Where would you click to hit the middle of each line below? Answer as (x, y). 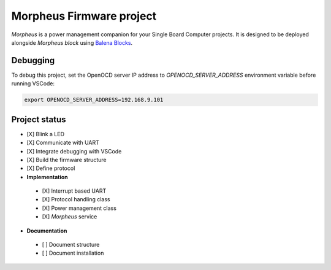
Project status (39, 119)
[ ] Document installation (73, 253)
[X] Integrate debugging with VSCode (74, 151)
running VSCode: (33, 83)
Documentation (47, 231)
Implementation (48, 177)
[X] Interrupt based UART (74, 191)
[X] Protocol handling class (76, 199)
